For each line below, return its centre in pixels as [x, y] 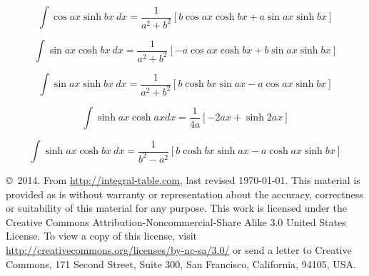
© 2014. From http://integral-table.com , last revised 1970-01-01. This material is [183, 180]
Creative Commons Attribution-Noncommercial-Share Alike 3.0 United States [176, 221]
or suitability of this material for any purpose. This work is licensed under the [176, 208]
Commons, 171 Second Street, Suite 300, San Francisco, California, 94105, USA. [181, 264]
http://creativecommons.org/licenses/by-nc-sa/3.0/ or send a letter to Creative [179, 249]
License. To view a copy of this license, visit [102, 236]
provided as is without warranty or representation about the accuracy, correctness [184, 194]
